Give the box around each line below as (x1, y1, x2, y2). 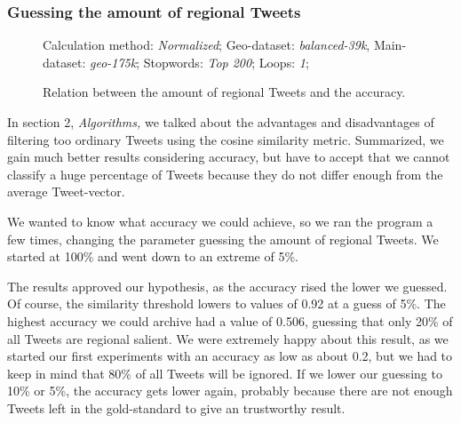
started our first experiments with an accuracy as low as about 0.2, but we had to (7, 347, 453, 365)
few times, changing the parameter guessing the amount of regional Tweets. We (7, 229, 439, 248)
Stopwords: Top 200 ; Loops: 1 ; (143, 52, 309, 71)
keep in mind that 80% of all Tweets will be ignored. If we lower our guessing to (7, 363, 442, 382)
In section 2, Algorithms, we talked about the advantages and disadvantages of (7, 113, 434, 131)
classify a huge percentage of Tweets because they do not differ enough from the (7, 164, 443, 183)
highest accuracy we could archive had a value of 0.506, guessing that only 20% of (7, 311, 453, 330)
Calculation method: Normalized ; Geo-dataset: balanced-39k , (43, 36, 370, 54)
